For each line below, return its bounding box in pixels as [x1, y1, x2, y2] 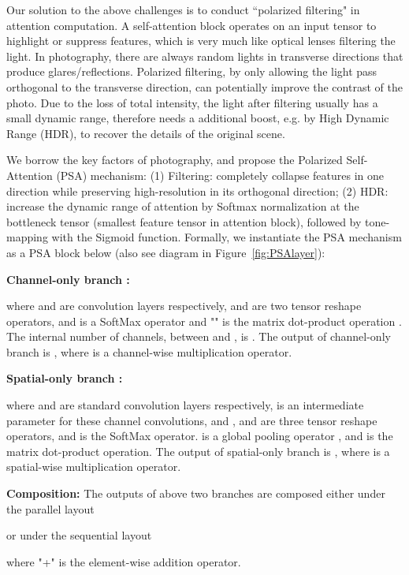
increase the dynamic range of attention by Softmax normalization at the [6, 198, 359, 215]
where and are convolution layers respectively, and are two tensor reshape [6, 297, 362, 314]
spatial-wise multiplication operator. [6, 458, 181, 475]
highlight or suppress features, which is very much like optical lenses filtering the [6, 32, 396, 49]
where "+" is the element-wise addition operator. [6, 553, 241, 569]
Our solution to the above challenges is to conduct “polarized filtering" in [6, 2, 360, 17]
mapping [6, 229, 48, 245]
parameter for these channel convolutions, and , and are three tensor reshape [6, 412, 377, 428]
